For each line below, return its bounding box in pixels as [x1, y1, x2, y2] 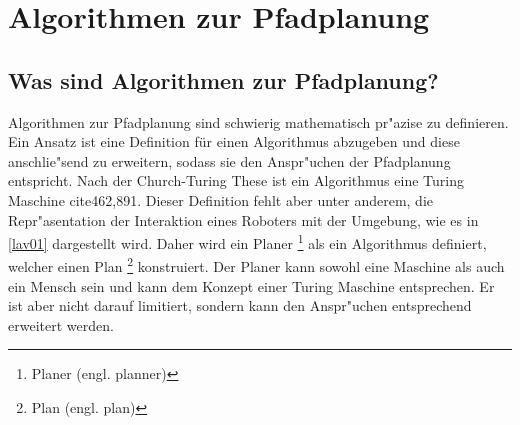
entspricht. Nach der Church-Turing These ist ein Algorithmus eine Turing [8, 170, 464, 191]
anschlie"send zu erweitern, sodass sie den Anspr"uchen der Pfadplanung [8, 150, 451, 171]
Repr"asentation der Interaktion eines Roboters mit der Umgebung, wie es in [8, 209, 479, 230]
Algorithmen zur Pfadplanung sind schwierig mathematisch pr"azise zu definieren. [8, 111, 509, 132]
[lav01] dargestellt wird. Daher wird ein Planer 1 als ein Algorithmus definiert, [8, 230, 487, 253]
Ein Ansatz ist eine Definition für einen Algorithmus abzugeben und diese [8, 131, 460, 152]
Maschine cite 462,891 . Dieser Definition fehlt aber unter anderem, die [8, 189, 434, 210]
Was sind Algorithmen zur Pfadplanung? [8, 64, 439, 95]
